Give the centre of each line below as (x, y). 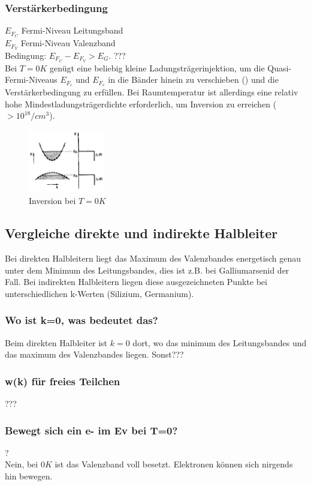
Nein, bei (22, 464)
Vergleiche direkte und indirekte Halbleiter (141, 233)
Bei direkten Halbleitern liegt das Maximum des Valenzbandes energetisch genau (153, 258)
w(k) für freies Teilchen (63, 381)
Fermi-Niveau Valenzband (68, 43)
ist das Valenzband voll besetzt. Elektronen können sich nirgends (174, 464)
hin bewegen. (29, 476)
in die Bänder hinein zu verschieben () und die (193, 79)
